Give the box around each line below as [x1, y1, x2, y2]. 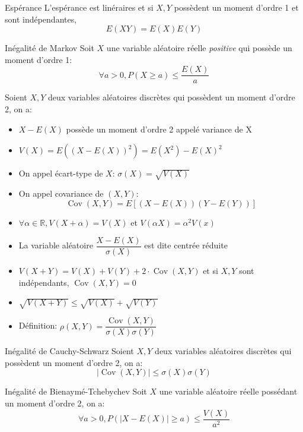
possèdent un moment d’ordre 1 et [174, 1, 299, 13]
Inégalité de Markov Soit [5, 42, 94, 54]
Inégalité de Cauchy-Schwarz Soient [5, 345, 134, 357]
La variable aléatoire [18, 239, 93, 251]
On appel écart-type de [18, 167, 103, 179]
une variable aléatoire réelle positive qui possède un [106, 42, 292, 54]
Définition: [18, 319, 58, 332]
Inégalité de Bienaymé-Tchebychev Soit [5, 385, 147, 398]
